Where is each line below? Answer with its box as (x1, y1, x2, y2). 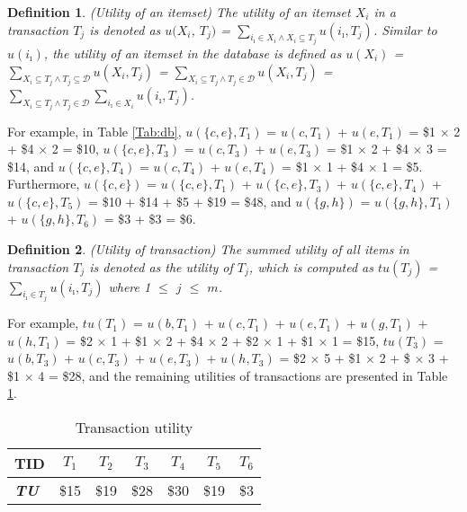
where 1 (108, 277, 151, 296)
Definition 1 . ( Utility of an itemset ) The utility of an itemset (7, 3, 351, 21)
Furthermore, (7, 174, 80, 193)
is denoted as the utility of (89, 257, 233, 276)
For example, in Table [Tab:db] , (7, 121, 182, 140)
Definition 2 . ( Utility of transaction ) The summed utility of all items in (7, 240, 409, 259)
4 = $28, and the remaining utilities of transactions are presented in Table (38, 366, 448, 384)
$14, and (7, 156, 55, 175)
